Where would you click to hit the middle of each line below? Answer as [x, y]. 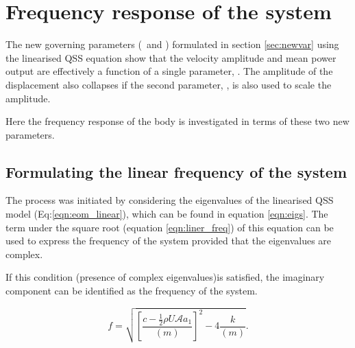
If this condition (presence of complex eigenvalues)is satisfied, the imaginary [165, 277]
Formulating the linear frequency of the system [176, 171]
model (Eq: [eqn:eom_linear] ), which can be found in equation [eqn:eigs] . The [167, 214]
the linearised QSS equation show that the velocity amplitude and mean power [171, 57]
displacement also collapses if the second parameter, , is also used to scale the [169, 84]
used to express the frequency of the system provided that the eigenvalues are [169, 241]
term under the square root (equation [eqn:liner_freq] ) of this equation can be [170, 227]
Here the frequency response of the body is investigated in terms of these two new [177, 121]
